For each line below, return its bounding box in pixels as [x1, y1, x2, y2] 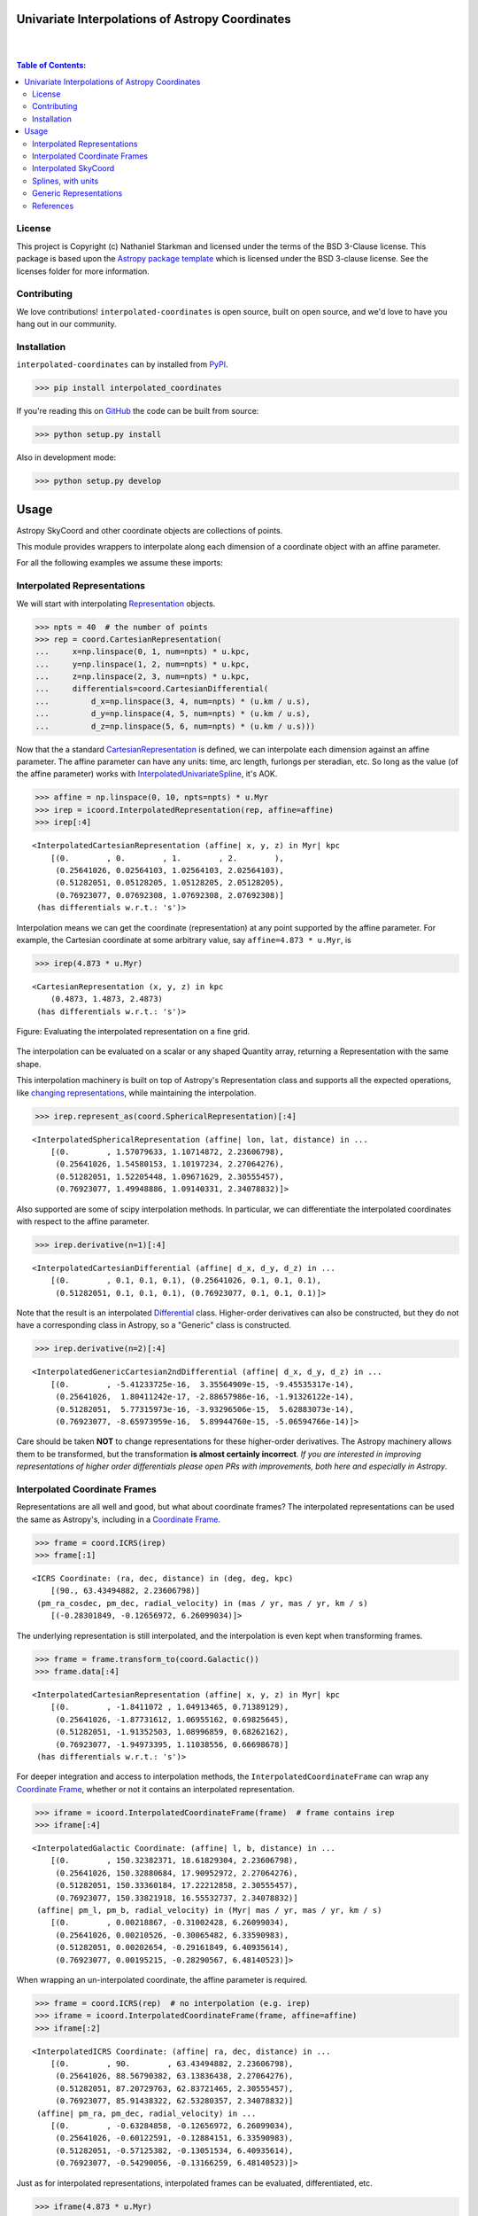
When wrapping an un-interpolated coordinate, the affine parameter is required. [16, 1974, 308, 1985]
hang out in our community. [16, 319, 117, 330]
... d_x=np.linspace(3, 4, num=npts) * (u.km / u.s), [35, 696, 311, 706]
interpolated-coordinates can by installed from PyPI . [16, 359, 229, 370]
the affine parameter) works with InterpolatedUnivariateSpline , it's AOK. [16, 769, 278, 779]
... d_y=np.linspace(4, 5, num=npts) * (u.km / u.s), [35, 709, 311, 719]
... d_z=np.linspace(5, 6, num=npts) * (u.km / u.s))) [35, 721, 316, 731]
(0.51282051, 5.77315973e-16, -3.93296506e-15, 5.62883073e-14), [55, 1404, 354, 1414]
